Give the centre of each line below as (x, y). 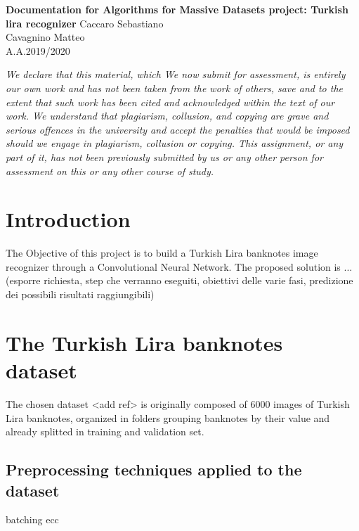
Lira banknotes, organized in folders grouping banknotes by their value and (168, 417)
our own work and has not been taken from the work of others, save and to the (174, 88)
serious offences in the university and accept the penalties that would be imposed (178, 129)
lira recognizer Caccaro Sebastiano (85, 23)
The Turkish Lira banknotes (144, 342)
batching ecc (32, 519)
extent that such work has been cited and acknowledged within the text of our (170, 102)
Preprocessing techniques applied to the (154, 469)
